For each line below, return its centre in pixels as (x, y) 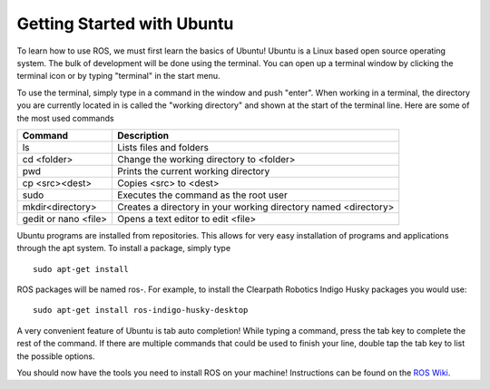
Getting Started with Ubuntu (125, 24)
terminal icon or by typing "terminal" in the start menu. (119, 76)
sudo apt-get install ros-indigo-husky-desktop (141, 310)
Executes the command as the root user (202, 195)
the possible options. (56, 356)
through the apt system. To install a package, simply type (124, 248)
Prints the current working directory (194, 170)
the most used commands (65, 118)
